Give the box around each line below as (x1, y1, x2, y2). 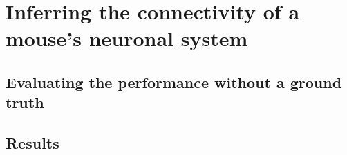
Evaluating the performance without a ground (6, 71, 342, 92)
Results (6, 132, 59, 154)
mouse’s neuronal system (6, 24, 248, 52)
